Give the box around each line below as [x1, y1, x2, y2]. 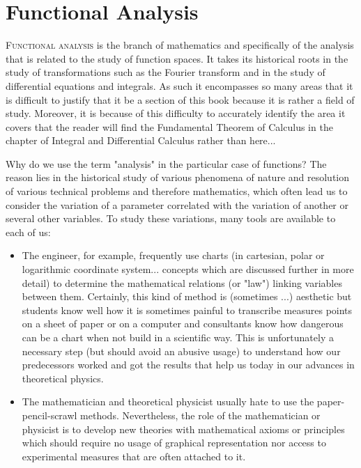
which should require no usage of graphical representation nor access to [22, 435, 326, 450]
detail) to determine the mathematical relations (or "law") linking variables [22, 275, 342, 290]
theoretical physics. [22, 370, 104, 385]
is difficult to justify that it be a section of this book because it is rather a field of [6, 92, 355, 107]
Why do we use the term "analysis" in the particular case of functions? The [6, 156, 327, 171]
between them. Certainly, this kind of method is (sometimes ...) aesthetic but [22, 289, 352, 304]
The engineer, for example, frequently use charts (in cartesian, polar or [22, 248, 325, 263]
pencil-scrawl [22, 407, 77, 422]
